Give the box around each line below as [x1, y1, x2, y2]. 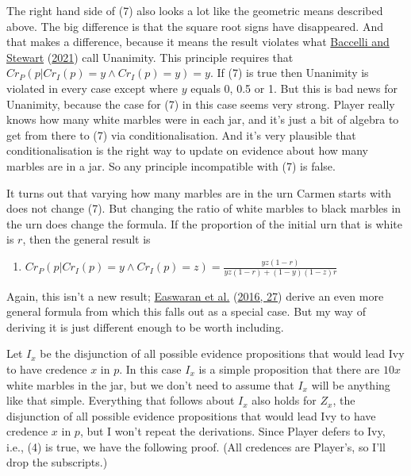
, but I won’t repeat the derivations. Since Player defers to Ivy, [79, 423, 386, 440]
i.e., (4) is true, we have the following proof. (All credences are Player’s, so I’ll [6, 438, 386, 455]
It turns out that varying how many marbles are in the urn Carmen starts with [6, 184, 392, 201]
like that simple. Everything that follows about [6, 392, 235, 409]
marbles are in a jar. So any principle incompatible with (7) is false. [6, 157, 336, 174]
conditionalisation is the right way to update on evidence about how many [6, 142, 368, 159]
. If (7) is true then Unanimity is [209, 64, 369, 81]
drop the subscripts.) [6, 454, 108, 470]
